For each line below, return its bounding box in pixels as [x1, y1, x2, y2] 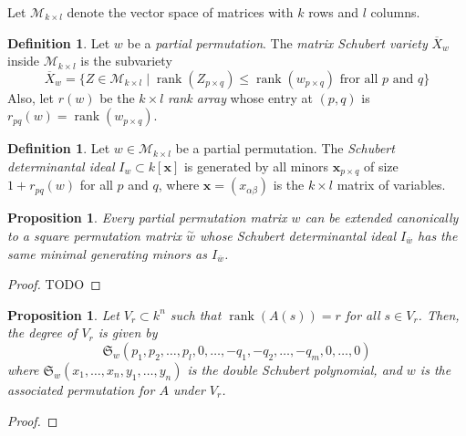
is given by [98, 323, 158, 342]
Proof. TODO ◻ [7, 275, 101, 294]
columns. [370, 3, 420, 21]
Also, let [7, 88, 55, 107]
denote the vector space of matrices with [67, 3, 294, 21]
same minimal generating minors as [7, 244, 208, 263]
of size [363, 156, 399, 175]
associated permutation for [7, 379, 155, 399]
